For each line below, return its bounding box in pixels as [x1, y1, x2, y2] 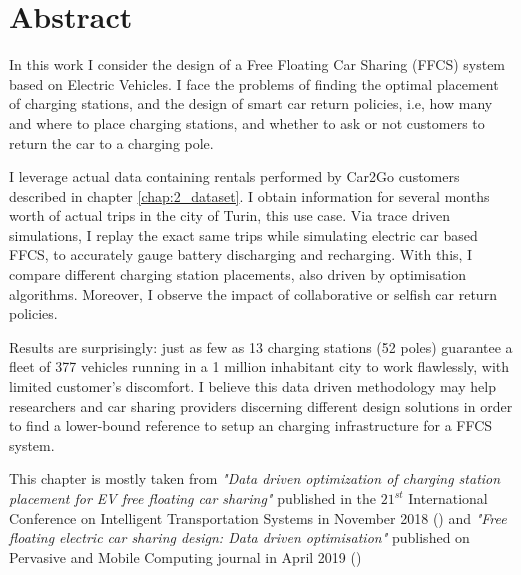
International [408, 488, 488, 508]
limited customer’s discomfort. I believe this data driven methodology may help [9, 376, 496, 397]
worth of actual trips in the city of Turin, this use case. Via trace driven [9, 205, 451, 226]
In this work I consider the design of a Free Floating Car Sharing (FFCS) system [9, 54, 506, 75]
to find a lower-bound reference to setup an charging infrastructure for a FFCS [9, 415, 493, 436]
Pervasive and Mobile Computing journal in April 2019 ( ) [9, 546, 362, 567]
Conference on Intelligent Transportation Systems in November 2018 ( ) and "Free [9, 507, 507, 528]
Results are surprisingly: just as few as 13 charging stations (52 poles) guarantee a [9, 336, 513, 357]
